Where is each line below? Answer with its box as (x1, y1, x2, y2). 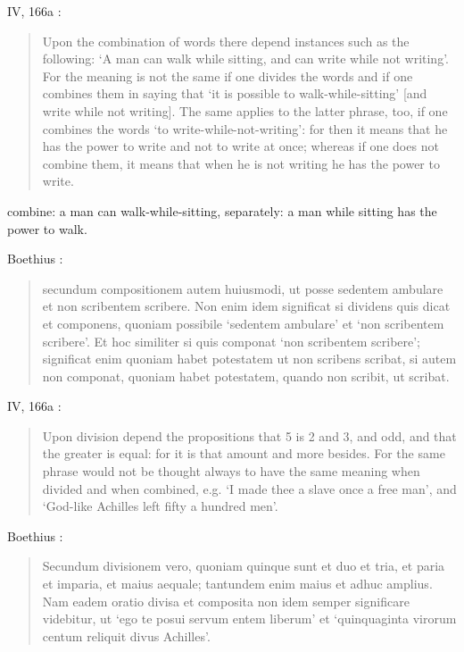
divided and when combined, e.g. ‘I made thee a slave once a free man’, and (42, 479, 457, 497)
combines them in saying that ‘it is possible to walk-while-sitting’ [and (42, 84, 427, 103)
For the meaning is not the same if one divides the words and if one (42, 66, 413, 85)
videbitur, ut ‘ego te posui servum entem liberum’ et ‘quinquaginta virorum (42, 609, 457, 628)
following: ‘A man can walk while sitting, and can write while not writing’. (42, 49, 449, 68)
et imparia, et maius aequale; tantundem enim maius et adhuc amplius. (42, 574, 433, 593)
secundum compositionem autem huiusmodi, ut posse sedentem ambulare (42, 279, 443, 297)
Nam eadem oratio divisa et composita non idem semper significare (42, 591, 410, 610)
